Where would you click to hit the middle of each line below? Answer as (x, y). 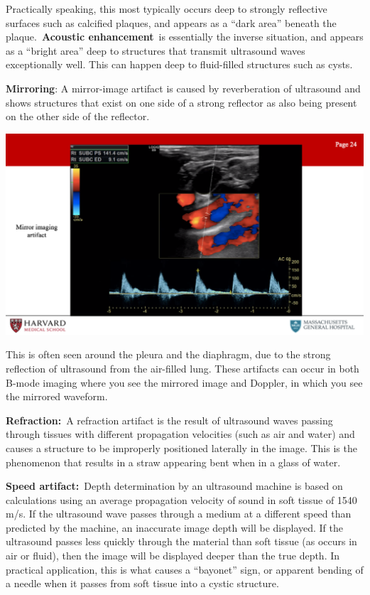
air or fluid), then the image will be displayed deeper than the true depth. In (173, 556)
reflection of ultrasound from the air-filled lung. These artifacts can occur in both (183, 368)
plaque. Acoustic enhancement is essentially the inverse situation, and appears (185, 37)
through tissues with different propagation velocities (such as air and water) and (180, 434)
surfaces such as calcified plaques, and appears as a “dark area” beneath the (171, 22)
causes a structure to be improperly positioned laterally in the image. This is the (181, 447)
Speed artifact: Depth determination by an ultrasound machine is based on (174, 486)
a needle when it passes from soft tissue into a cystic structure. (142, 583)
